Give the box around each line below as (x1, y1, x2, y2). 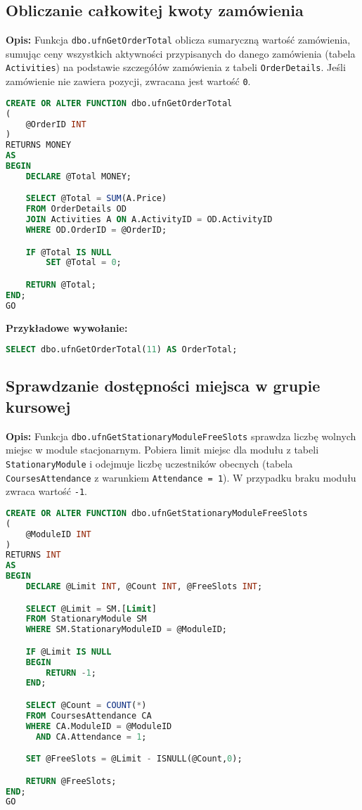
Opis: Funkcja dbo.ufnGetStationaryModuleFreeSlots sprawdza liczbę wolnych (6, 428, 356, 443)
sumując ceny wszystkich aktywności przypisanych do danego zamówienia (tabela (6, 46, 356, 60)
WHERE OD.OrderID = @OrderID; (25, 225, 167, 236)
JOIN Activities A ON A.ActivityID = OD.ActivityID (25, 214, 273, 225)
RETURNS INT (6, 550, 61, 560)
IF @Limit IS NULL (25, 646, 112, 657)
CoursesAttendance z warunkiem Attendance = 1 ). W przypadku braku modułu (6, 470, 356, 484)
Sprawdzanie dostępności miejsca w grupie (6, 375, 321, 397)
